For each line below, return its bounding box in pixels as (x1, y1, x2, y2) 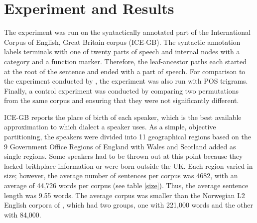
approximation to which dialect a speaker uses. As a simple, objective (4, 121, 216, 132)
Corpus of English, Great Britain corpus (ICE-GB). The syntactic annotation (4, 36, 241, 47)
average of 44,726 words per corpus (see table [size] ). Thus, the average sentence (4, 180, 249, 191)
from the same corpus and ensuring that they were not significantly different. (4, 95, 239, 106)
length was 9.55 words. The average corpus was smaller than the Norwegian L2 (4, 190, 245, 200)
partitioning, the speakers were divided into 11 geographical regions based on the (4, 131, 251, 142)
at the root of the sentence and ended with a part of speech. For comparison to (4, 66, 246, 76)
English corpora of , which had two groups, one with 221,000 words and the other (4, 200, 253, 210)
